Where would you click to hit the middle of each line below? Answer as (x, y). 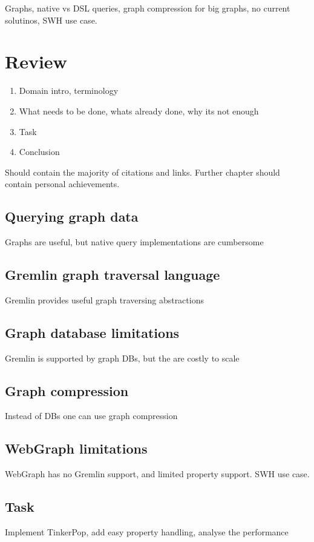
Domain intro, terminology (69, 91)
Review (36, 61)
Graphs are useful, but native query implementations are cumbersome (134, 242)
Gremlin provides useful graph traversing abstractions (104, 299)
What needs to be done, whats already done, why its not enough (139, 111)
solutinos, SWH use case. (51, 20)
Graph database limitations (92, 332)
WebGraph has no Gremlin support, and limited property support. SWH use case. (157, 474)
